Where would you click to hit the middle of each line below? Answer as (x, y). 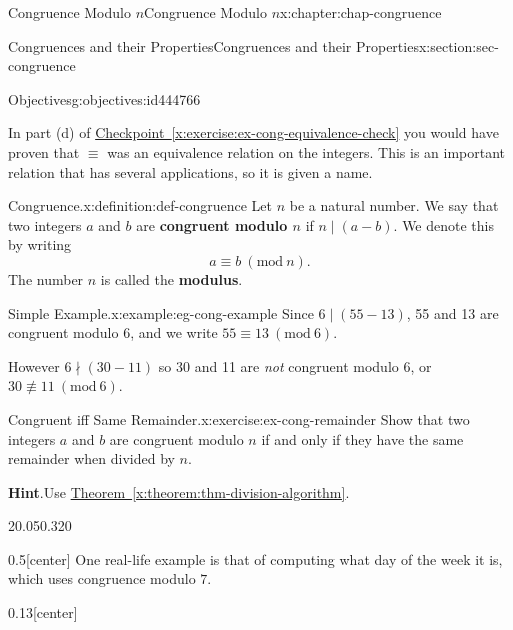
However (34, 365)
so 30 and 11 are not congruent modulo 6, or (295, 365)
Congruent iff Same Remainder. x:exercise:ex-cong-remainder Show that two (239, 418)
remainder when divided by (91, 458)
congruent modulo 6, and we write (113, 332)
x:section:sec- (458, 45)
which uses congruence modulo (102, 578)
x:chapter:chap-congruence (361, 12)
